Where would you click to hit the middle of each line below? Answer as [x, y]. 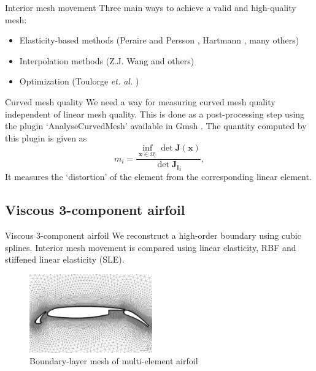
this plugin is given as [46, 137]
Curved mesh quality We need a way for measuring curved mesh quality [140, 101]
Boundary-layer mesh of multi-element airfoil [114, 361]
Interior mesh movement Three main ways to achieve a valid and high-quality [151, 7]
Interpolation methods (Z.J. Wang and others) [107, 60]
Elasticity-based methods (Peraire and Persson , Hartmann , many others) [159, 40]
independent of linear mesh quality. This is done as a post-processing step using [155, 114]
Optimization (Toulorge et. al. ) [79, 81]
